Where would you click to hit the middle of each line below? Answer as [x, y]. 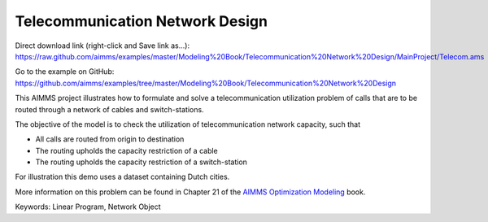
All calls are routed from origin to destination [110, 139]
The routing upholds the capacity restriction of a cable [127, 150]
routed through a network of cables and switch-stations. [109, 109]
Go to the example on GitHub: [65, 72]
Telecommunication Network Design [142, 21]
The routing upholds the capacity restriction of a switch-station [142, 162]
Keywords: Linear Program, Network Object [88, 207]
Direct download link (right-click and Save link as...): [102, 46]
